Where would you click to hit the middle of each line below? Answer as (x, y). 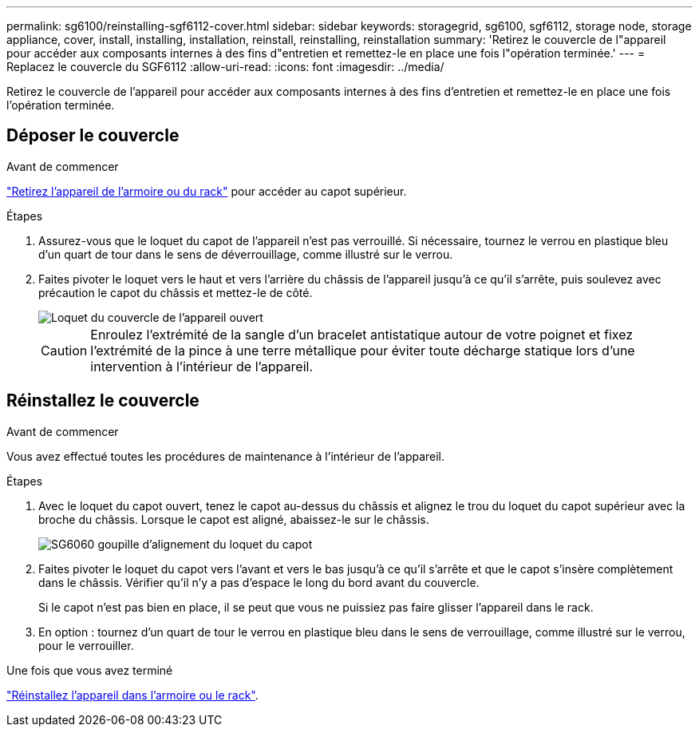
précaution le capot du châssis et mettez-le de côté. (176, 292)
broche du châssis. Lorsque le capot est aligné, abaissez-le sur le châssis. (234, 519)
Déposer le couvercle (93, 136)
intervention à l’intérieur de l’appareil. (201, 366)
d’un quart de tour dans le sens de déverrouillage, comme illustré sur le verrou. (246, 254)
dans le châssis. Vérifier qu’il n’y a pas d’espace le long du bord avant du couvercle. (259, 582)
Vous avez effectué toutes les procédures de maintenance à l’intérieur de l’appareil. (226, 456)
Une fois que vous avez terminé (90, 670)
